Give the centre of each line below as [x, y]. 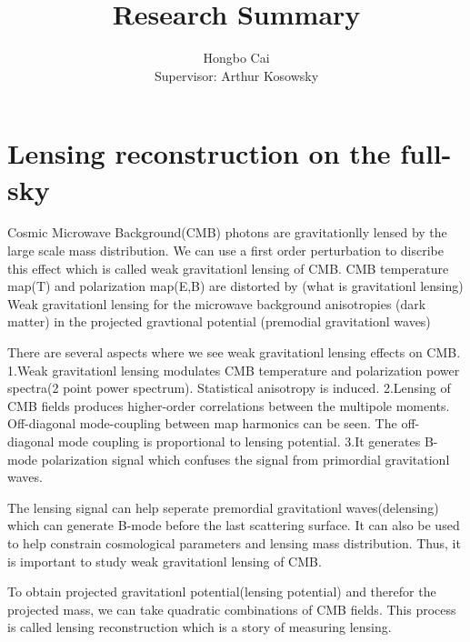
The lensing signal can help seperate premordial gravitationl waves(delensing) [223, 507]
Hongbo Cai [236, 58]
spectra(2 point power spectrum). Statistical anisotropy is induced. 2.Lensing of [229, 388]
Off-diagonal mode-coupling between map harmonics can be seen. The [202, 423]
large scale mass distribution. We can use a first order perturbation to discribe [225, 251]
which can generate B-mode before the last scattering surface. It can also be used [234, 525]
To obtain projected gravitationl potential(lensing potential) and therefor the [222, 592]
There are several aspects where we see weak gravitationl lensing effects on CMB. [234, 352]
